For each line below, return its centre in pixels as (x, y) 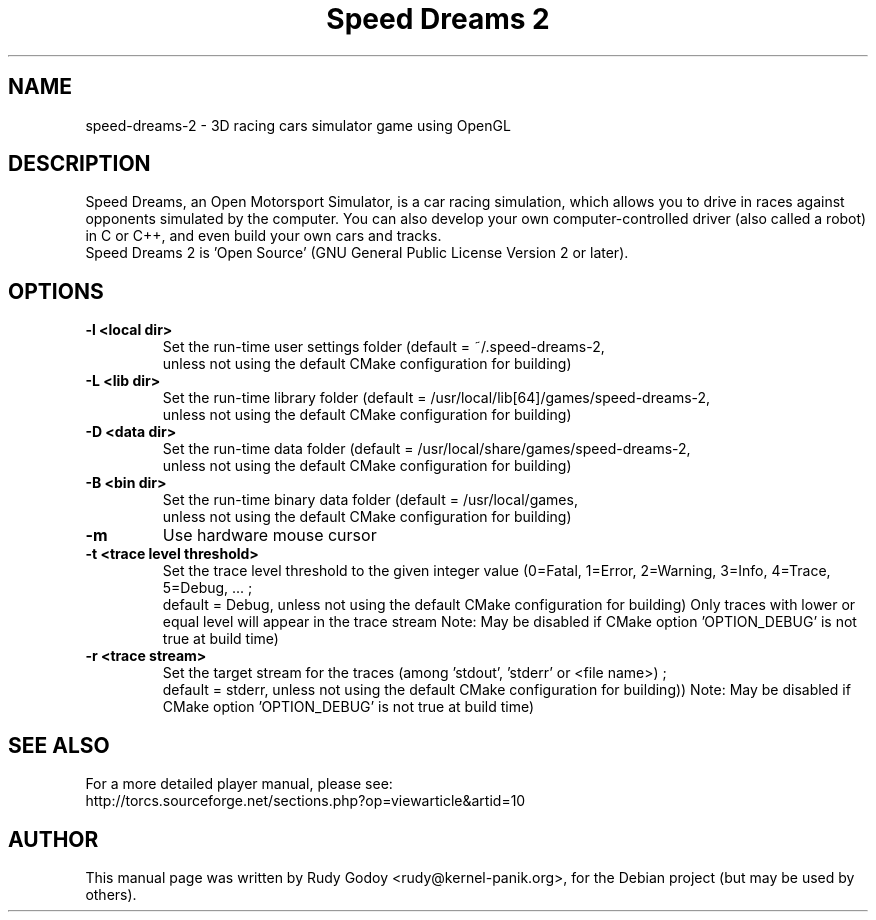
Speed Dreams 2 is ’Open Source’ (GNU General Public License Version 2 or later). (357, 253)
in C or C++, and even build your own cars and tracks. (263, 236)
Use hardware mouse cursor (269, 535)
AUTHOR (53, 839)
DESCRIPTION (79, 164)
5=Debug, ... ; (207, 588)
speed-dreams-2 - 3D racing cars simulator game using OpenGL (298, 125)
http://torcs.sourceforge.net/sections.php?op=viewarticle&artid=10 (305, 801)
